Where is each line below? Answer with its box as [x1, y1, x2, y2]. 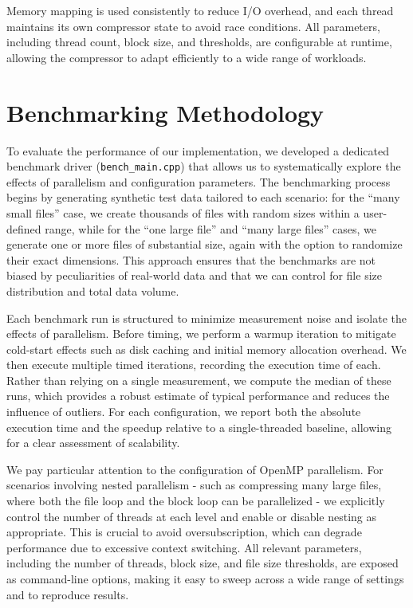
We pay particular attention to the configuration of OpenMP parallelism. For [6, 461, 383, 477]
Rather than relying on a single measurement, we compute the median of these [6, 371, 391, 388]
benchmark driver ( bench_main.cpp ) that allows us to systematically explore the [6, 158, 401, 175]
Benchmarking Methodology [6, 96, 324, 128]
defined [6, 220, 41, 237]
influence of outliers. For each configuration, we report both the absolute [6, 403, 361, 420]
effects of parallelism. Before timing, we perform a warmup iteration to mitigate [6, 325, 396, 342]
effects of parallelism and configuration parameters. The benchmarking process [6, 173, 391, 190]
